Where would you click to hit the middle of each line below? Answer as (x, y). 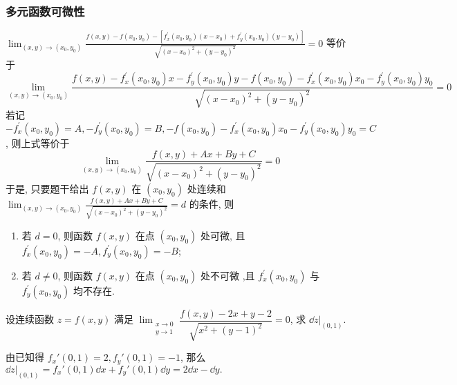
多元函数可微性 (45, 11)
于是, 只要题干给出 (47, 188)
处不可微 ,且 (228, 275)
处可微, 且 (223, 235)
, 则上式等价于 (38, 142)
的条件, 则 (212, 204)
